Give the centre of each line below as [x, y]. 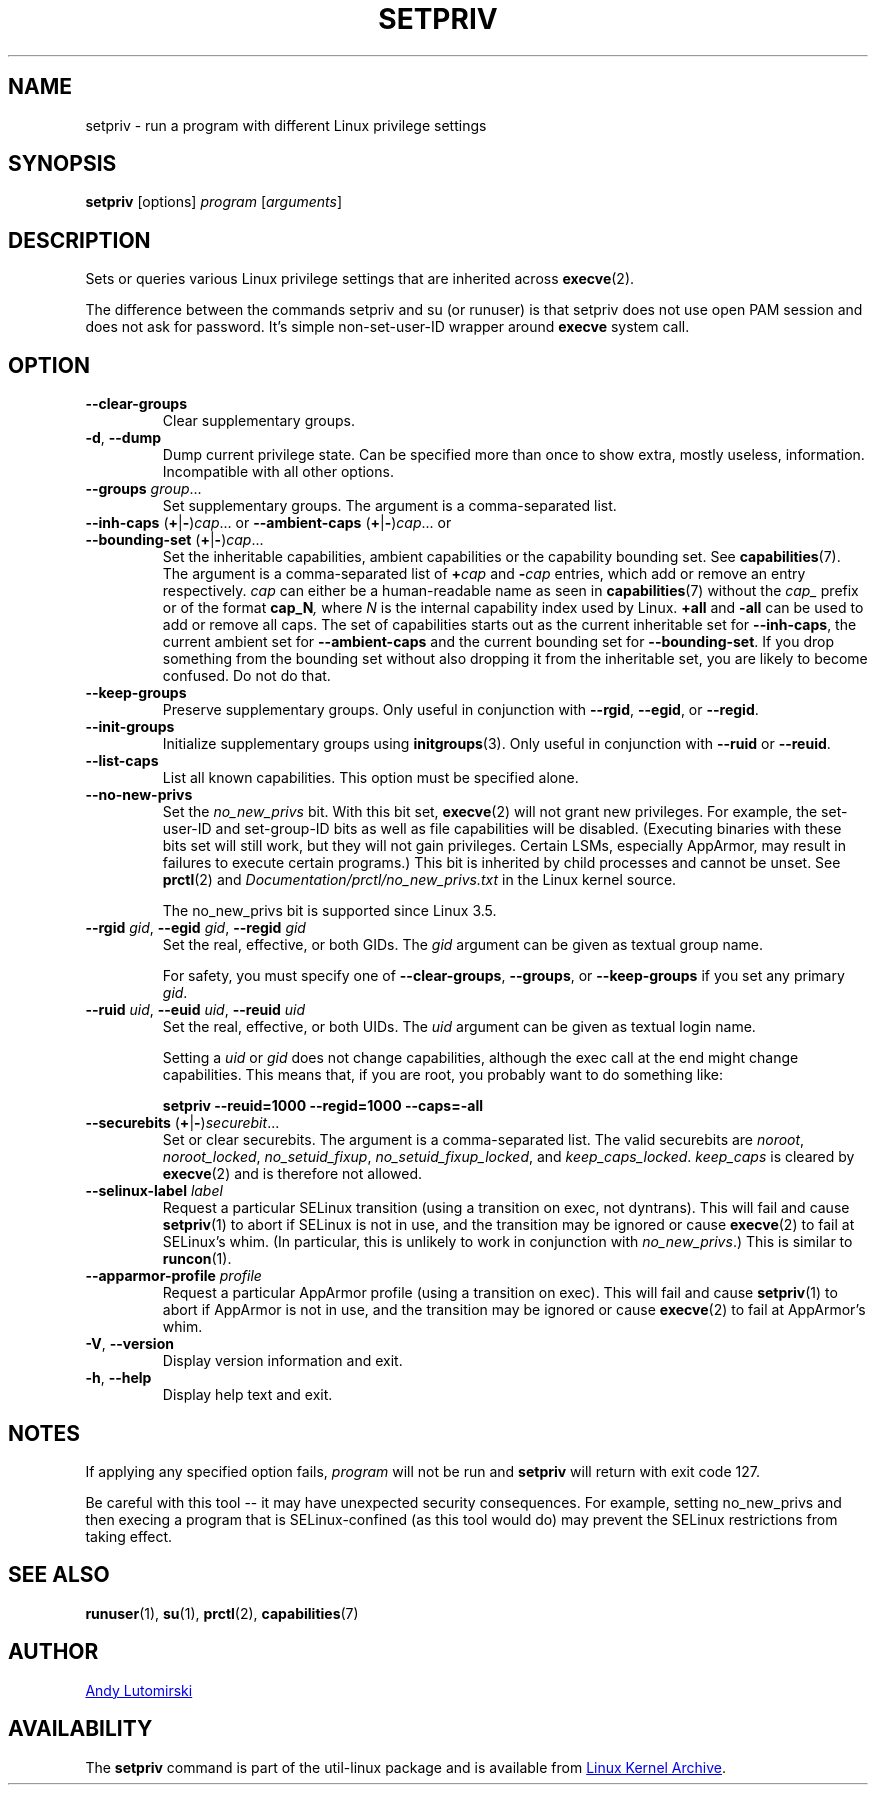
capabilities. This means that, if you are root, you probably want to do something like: [443, 1075]
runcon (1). [197, 1259]
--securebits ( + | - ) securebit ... [182, 1123]
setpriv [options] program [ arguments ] [214, 202]
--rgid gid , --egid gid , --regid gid [195, 928]
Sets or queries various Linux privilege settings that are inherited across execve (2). [360, 279]
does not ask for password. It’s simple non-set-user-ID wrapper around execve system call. [387, 327]
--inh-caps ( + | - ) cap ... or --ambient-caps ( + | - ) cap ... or [268, 523]
